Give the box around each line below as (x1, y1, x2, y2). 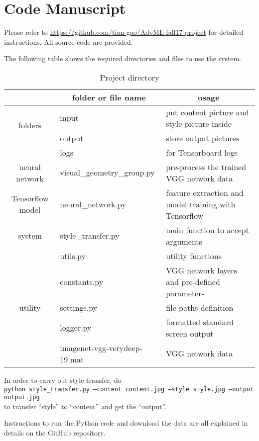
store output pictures (166, 132, 240, 144)
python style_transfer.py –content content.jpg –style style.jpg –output (4, 385, 254, 393)
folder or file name (72, 91, 146, 103)
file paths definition (166, 301, 234, 313)
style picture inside (166, 117, 232, 129)
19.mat (60, 353, 84, 365)
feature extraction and (166, 186, 244, 198)
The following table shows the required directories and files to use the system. (4, 53, 242, 64)
